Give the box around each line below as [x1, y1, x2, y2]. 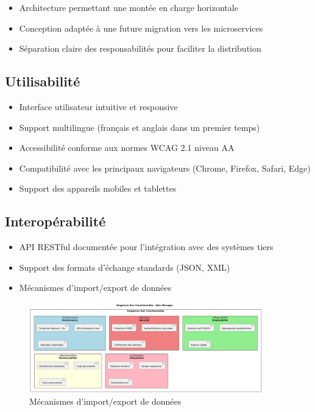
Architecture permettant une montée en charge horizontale [19, 1, 238, 13]
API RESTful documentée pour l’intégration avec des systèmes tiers [19, 240, 274, 253]
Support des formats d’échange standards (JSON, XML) [19, 260, 230, 273]
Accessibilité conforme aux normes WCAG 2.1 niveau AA [19, 141, 235, 154]
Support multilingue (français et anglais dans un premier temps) [19, 120, 260, 133]
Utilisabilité [5, 72, 80, 91]
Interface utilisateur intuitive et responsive [19, 100, 178, 113]
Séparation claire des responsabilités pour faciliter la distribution [19, 42, 261, 55]
